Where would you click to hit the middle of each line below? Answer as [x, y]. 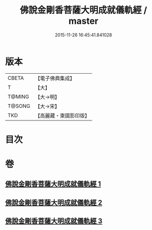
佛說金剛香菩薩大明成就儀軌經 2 [54, 202]
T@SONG [19, 106]
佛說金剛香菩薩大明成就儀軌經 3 [54, 221]
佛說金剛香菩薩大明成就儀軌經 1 [53, 184]
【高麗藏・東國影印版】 [63, 115]
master [83, 21]
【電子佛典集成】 [55, 78]
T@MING [18, 97]
